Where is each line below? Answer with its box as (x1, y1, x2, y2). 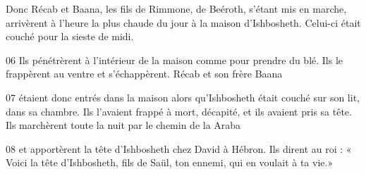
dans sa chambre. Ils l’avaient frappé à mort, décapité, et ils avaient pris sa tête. (6, 104, 352, 118)
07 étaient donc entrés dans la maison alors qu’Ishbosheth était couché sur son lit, (6, 89, 360, 104)
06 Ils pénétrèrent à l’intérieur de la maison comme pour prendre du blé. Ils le (6, 52, 343, 67)
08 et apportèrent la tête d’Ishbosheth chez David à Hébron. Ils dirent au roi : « (6, 141, 352, 156)
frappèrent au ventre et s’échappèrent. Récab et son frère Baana (6, 66, 283, 81)
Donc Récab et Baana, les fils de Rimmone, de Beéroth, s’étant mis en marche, (6, 1, 347, 15)
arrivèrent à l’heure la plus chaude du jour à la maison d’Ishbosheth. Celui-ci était (6, 15, 361, 30)
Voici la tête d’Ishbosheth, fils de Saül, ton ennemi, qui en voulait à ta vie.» (6, 155, 334, 170)
